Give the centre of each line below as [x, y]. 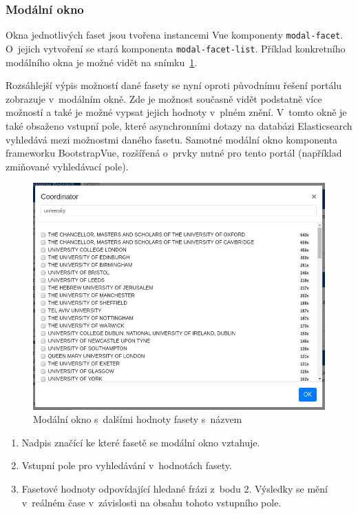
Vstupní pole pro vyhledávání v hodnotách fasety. [127, 465]
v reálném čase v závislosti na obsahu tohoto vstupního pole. [151, 502]
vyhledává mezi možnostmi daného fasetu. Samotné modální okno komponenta [171, 139]
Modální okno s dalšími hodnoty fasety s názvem [138, 419]
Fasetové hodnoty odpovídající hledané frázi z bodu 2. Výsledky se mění [175, 488]
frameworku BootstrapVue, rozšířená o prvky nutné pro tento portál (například [174, 153]
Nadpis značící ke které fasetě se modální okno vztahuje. [141, 442]
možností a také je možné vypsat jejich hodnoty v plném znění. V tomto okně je [176, 112]
